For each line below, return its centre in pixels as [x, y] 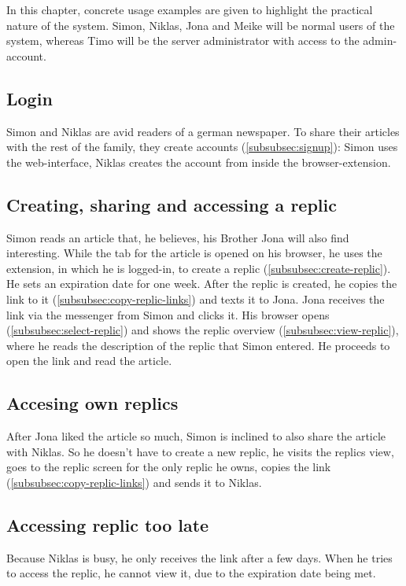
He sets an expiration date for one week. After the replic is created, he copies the [202, 284]
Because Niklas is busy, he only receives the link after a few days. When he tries [199, 557]
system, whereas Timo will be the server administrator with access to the [183, 41]
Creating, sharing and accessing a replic [172, 204]
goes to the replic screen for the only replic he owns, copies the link [169, 467]
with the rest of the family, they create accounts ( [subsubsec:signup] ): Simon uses [202, 147]
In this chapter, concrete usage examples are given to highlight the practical [190, 9]
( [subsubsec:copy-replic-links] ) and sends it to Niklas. [134, 482]
